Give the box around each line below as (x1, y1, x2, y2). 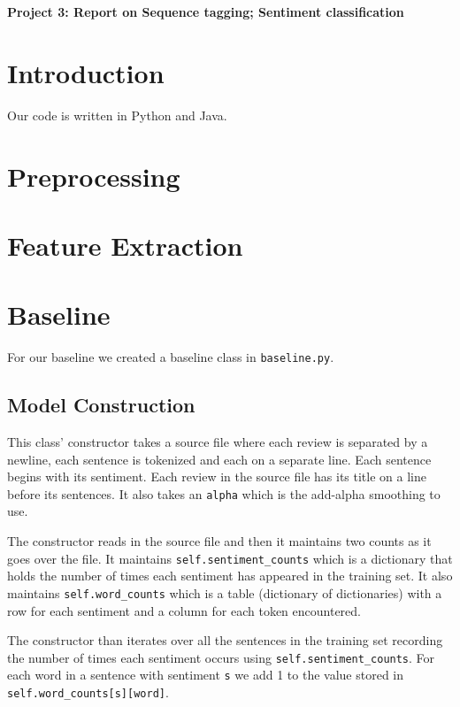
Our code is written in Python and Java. (7, 105, 227, 124)
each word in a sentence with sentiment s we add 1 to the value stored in (7, 665, 404, 684)
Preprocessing (7, 158, 180, 194)
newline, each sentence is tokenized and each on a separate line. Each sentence (7, 450, 432, 468)
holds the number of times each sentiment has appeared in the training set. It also (7, 566, 453, 585)
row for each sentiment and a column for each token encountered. (7, 601, 361, 619)
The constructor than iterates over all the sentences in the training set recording (7, 631, 443, 649)
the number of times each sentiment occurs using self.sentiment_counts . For (7, 648, 435, 666)
